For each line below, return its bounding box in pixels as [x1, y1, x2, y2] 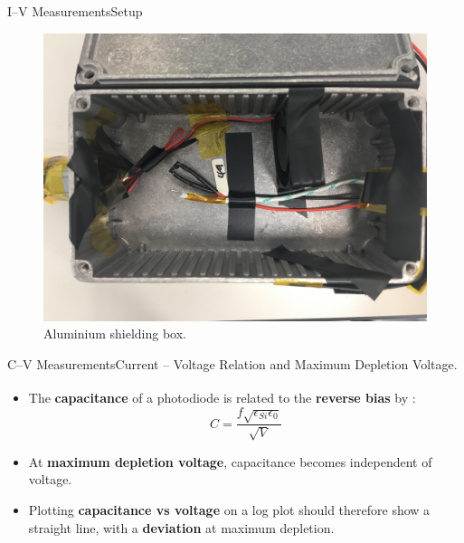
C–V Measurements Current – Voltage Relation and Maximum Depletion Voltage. [7, 354, 458, 373]
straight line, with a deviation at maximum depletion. [28, 518, 335, 537]
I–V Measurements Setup [7, 2, 143, 20]
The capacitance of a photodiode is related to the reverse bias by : [28, 388, 416, 407]
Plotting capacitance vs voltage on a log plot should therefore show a [28, 500, 431, 519]
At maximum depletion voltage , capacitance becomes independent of [28, 452, 432, 471]
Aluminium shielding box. [43, 324, 187, 343]
